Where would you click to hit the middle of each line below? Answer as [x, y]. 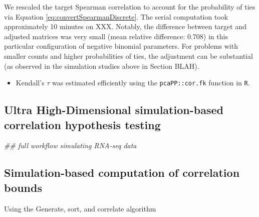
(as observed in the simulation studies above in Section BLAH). [102, 66]
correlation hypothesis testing [82, 124]
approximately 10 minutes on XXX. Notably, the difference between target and [125, 26]
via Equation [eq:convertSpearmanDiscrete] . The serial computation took [116, 16]
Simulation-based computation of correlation [122, 173]
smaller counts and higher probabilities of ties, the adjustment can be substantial [128, 56]
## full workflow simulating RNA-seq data [70, 145]
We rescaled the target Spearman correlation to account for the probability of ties [130, 7]
